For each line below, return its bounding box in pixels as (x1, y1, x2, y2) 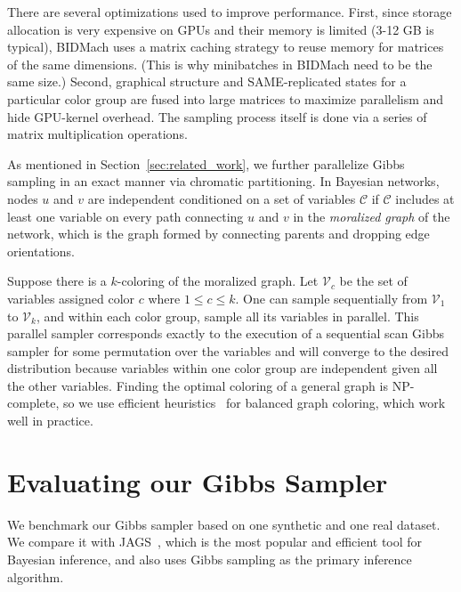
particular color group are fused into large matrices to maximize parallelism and (7, 89, 444, 108)
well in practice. (7, 411, 93, 430)
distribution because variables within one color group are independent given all (7, 359, 438, 377)
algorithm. (7, 567, 64, 586)
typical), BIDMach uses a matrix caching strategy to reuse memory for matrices (7, 37, 444, 56)
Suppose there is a (7, 272, 107, 290)
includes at (395, 189, 455, 207)
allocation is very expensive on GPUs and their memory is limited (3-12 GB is (7, 20, 434, 38)
